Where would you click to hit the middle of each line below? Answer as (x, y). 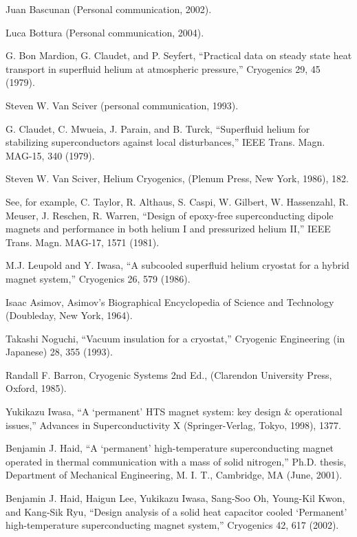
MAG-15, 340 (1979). (50, 155)
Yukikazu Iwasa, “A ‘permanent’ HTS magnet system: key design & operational (174, 412)
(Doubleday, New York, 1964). (69, 315)
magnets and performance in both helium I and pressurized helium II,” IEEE (168, 229)
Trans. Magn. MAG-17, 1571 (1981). (83, 242)
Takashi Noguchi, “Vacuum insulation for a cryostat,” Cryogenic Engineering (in (175, 338)
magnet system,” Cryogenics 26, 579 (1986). (98, 278)
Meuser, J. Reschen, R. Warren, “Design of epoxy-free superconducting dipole (170, 215)
